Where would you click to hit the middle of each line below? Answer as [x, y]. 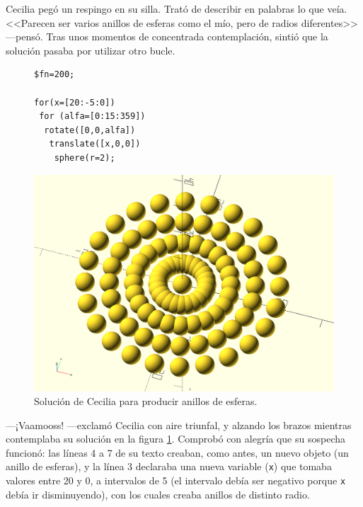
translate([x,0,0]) [95, 144]
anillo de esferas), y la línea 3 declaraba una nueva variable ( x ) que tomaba [169, 466]
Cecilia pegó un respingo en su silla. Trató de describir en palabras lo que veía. [177, 8]
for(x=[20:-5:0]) [75, 102]
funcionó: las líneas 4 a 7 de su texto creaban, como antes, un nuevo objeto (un [177, 452]
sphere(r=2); [85, 158]
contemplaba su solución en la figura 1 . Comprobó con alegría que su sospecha [175, 439]
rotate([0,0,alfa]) [90, 130]
